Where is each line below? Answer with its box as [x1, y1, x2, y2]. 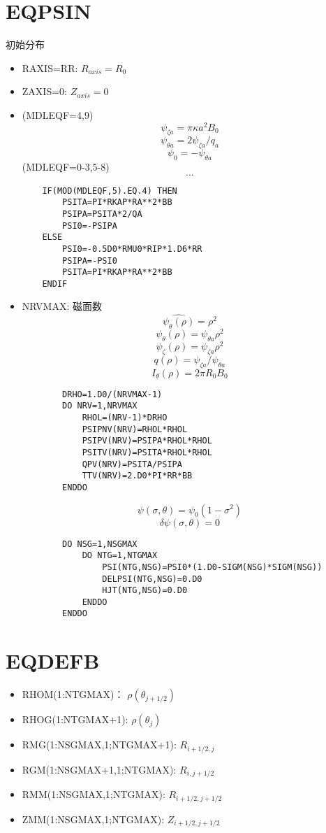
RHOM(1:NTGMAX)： [22, 687, 124, 702]
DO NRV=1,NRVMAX [62, 401, 138, 411]
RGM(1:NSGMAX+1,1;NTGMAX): [22, 762, 177, 776]
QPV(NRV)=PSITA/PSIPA [82, 459, 182, 469]
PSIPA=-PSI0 [62, 255, 117, 266]
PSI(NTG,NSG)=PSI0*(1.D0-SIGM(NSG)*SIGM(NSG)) [102, 562, 323, 572]
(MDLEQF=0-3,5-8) [22, 159, 110, 173]
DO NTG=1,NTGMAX [82, 550, 158, 561]
